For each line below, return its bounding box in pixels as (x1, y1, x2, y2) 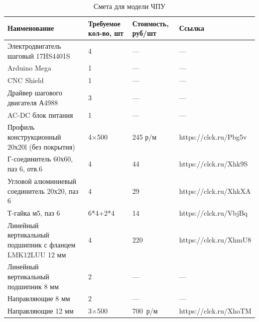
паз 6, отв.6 (7, 163, 42, 174)
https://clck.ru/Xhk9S (179, 159, 248, 169)
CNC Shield (7, 75, 44, 85)
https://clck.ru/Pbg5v (179, 132, 247, 142)
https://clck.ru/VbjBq (179, 207, 248, 218)
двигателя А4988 (7, 97, 58, 107)
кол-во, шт (88, 28, 124, 38)
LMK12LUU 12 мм (7, 249, 66, 259)
